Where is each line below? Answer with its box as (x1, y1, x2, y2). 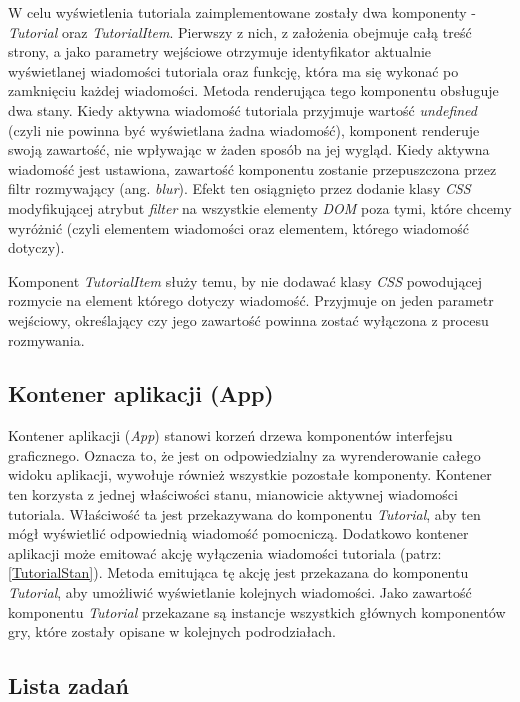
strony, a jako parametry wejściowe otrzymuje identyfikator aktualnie (8, 41, 432, 62)
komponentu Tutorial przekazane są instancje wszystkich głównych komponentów (8, 601, 506, 622)
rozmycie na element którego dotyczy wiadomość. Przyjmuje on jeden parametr (8, 290, 494, 311)
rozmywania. (8, 329, 85, 350)
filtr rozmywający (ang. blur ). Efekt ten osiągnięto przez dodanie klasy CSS (8, 178, 471, 199)
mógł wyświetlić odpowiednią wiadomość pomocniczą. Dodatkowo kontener (8, 523, 469, 544)
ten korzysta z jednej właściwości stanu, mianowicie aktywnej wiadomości (8, 484, 458, 505)
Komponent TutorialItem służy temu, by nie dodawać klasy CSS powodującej (8, 270, 483, 291)
